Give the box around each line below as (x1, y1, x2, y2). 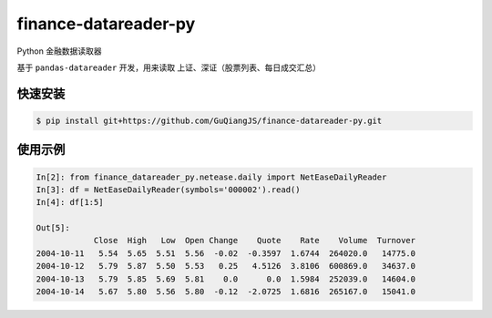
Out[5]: (36, 223, 70, 233)
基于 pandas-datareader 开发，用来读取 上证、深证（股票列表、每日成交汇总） (16, 62, 322, 73)
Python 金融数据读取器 (16, 46, 102, 56)
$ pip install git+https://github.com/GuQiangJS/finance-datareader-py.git (36, 115, 383, 126)
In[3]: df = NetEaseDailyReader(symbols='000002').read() (36, 184, 301, 195)
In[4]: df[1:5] (36, 197, 104, 208)
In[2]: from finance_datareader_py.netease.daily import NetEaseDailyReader (36, 171, 387, 182)
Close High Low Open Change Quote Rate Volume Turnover (93, 235, 416, 246)
